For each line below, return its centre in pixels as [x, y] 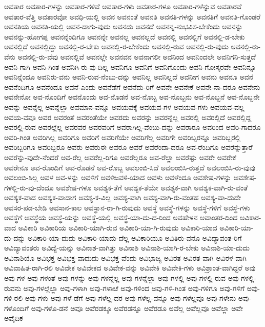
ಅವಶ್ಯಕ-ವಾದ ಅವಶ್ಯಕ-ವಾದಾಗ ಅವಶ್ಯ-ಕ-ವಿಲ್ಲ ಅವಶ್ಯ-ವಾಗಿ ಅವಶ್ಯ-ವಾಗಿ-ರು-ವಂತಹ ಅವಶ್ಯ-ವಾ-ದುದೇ [123, 197]
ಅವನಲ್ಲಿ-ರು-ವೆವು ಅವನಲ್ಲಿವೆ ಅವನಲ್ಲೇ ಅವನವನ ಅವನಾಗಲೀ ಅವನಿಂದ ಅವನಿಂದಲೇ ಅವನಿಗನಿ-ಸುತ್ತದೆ [137, 56]
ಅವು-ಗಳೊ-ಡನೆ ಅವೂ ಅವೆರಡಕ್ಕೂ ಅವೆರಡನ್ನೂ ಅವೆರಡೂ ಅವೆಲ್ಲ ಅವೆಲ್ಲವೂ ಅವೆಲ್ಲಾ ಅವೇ [137, 308]
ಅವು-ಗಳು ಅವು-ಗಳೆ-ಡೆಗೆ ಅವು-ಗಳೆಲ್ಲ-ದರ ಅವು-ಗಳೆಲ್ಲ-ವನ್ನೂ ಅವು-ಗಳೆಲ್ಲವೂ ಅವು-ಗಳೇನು [130, 298]
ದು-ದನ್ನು [15, 237]
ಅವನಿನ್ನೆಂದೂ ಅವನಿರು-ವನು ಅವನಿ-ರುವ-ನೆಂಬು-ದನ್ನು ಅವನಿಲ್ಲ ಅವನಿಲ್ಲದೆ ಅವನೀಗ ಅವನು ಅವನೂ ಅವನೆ [129, 77]
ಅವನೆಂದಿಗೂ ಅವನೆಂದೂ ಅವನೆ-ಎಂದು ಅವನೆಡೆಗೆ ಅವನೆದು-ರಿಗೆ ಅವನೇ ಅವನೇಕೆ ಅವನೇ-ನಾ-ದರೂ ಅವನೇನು [132, 86]
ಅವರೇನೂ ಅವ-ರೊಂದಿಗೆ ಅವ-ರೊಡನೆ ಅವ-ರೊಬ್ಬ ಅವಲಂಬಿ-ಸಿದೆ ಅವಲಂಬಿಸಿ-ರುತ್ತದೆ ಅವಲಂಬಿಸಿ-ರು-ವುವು [130, 167]
